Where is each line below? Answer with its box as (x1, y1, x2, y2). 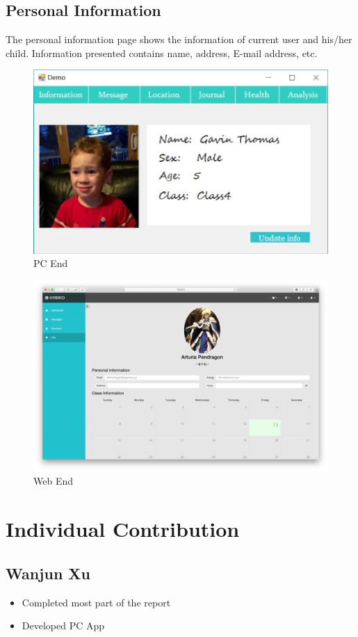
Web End (33, 474, 73, 488)
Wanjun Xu (6, 562, 91, 583)
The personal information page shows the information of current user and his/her (6, 32, 352, 47)
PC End (33, 256, 68, 271)
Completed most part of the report (22, 595, 171, 609)
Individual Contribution (6, 515, 240, 543)
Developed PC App (22, 618, 105, 633)
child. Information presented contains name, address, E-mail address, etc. (6, 45, 318, 60)
